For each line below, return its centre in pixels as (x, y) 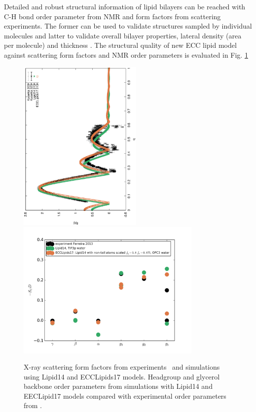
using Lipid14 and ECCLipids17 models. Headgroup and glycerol (122, 376)
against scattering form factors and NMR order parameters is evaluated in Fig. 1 (126, 54)
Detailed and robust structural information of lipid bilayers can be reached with (125, 6)
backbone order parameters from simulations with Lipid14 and (118, 386)
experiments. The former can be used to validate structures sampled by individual (128, 26)
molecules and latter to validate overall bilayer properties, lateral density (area (123, 35)
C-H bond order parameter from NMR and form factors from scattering (112, 16)
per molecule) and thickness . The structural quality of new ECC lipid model (120, 45)
